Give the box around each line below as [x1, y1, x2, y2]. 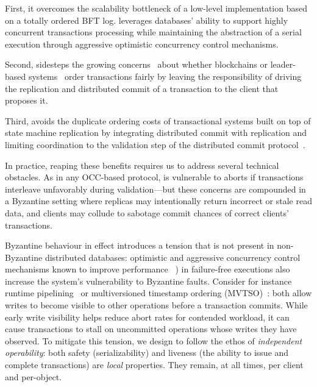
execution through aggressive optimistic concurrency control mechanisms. [5, 37, 279, 50]
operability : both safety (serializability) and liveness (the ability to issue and [5, 346, 289, 359]
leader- [270, 58, 296, 71]
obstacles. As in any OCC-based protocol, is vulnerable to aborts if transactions [5, 171, 304, 183]
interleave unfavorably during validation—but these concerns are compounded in [5, 182, 306, 195]
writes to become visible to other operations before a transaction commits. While [5, 299, 308, 311]
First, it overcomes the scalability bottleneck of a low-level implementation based [5, 2, 307, 14]
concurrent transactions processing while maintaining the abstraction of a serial [5, 26, 302, 38]
